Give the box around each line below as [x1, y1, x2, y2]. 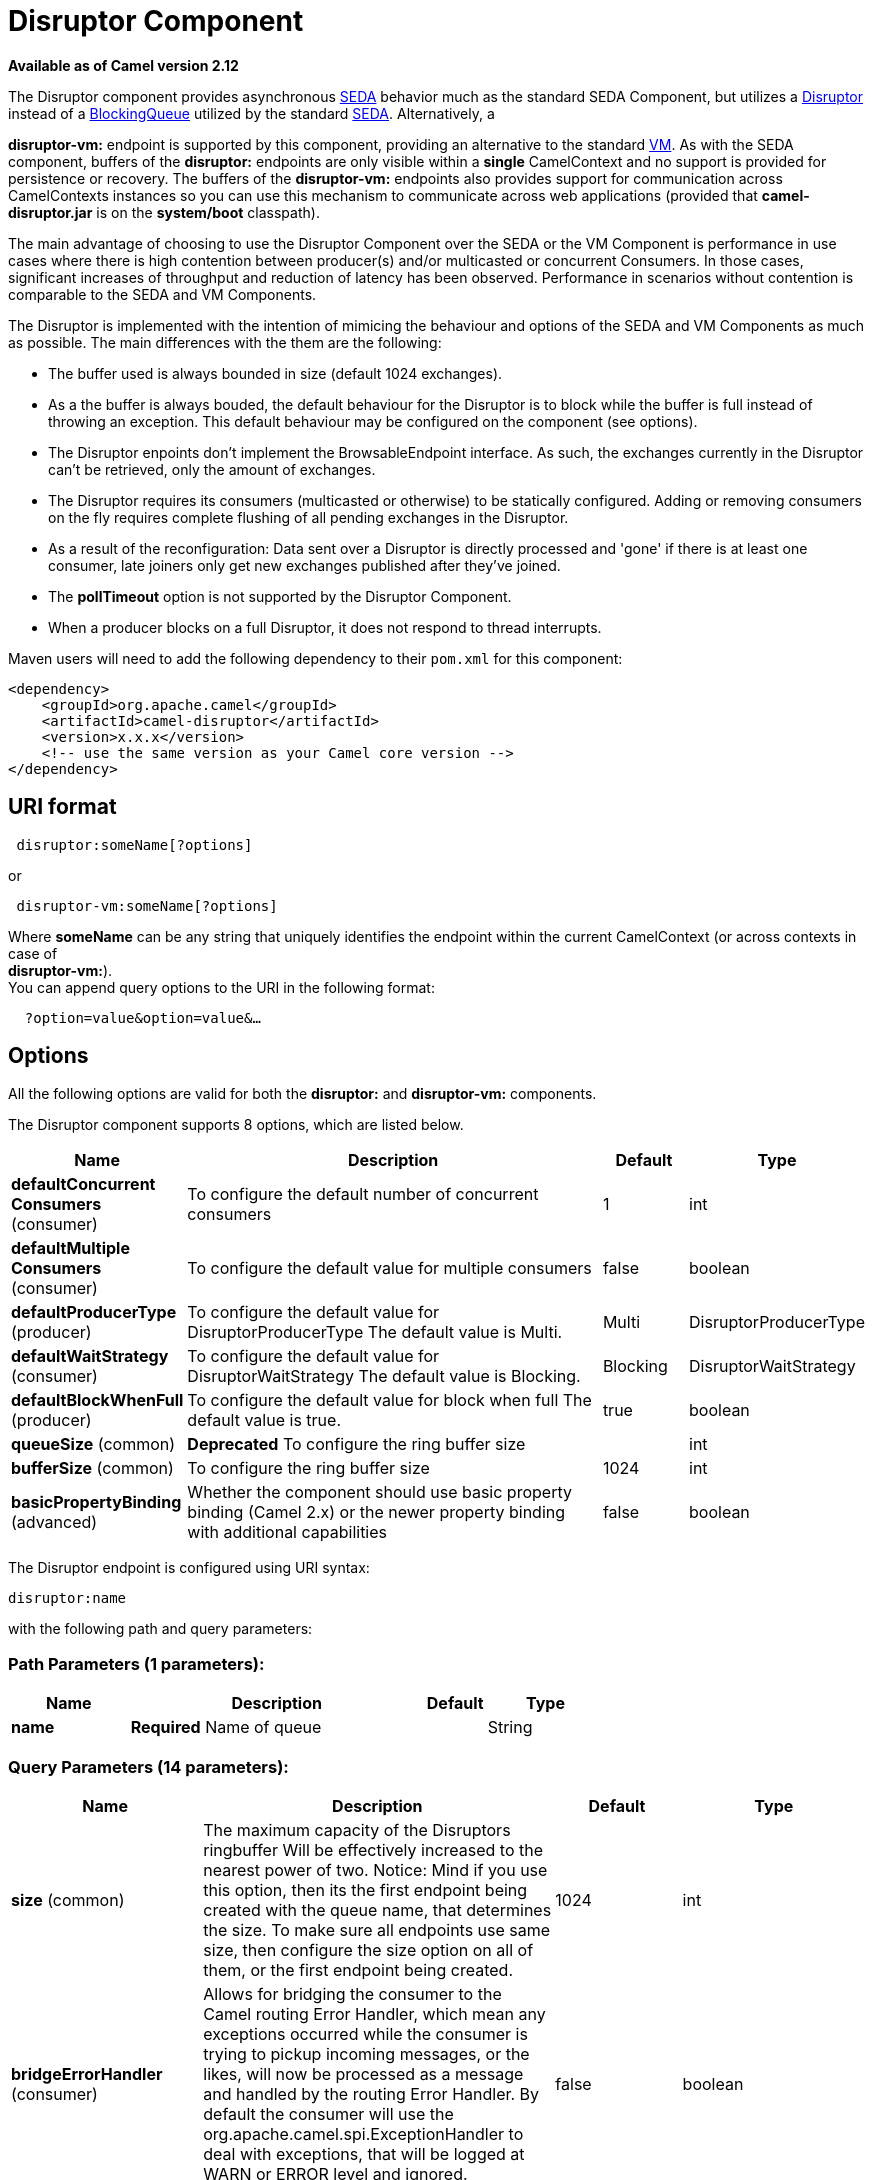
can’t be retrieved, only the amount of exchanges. [48, 460, 376, 478]
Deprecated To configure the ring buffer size [187, 1434, 526, 1455]
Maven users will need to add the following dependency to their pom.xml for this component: [8, 649, 623, 667]
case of [8, 944, 58, 962]
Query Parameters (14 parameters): [8, 1756, 289, 1777]
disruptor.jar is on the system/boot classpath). [8, 203, 320, 221]
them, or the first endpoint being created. [203, 1959, 514, 1980]
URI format [8, 794, 117, 820]
